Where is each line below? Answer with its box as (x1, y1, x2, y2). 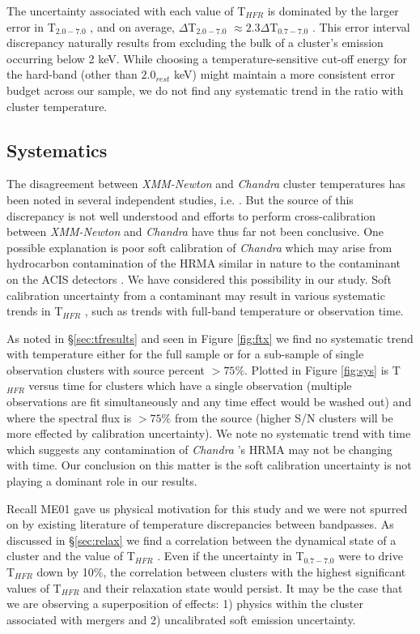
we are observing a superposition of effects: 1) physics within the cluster (6, 595, 363, 612)
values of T (6, 579, 62, 596)
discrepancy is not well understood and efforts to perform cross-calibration (6, 207, 376, 224)
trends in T (6, 302, 63, 319)
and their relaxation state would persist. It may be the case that (83, 579, 403, 596)
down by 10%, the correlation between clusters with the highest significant (36, 563, 406, 580)
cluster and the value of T (6, 547, 135, 564)
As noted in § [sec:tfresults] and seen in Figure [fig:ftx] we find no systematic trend (6, 329, 414, 346)
